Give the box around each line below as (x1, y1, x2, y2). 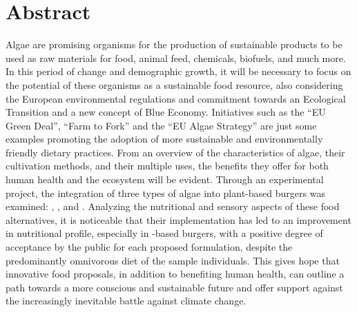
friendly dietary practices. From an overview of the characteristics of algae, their (6, 145, 345, 159)
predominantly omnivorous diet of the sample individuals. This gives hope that (6, 253, 340, 267)
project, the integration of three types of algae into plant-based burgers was (6, 185, 325, 200)
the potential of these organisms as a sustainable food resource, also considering (6, 77, 343, 92)
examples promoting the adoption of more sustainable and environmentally (6, 132, 323, 146)
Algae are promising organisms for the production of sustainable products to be (6, 37, 342, 52)
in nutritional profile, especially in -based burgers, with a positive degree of (6, 226, 323, 240)
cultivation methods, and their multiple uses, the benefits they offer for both (6, 158, 329, 173)
